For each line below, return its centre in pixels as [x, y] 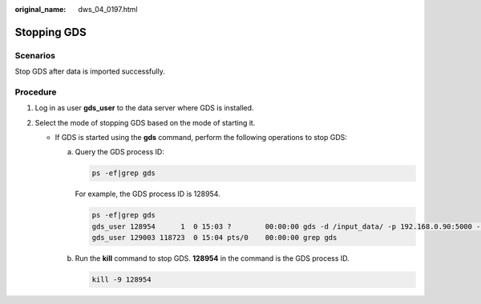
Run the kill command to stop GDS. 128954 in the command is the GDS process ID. [212, 258]
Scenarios [35, 55]
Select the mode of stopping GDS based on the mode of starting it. [145, 122]
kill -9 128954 [121, 280]
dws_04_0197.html [108, 9]
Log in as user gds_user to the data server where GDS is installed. [144, 108]
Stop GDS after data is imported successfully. [90, 71]
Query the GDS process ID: [119, 152]
